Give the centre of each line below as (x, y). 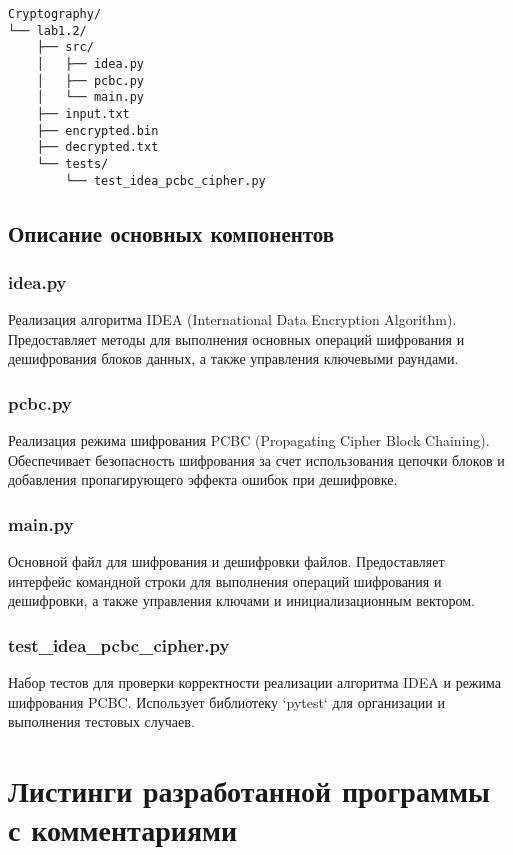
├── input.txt (83, 113)
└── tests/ (72, 163)
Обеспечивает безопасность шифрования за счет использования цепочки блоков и (256, 459)
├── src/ (65, 47)
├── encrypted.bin (97, 130)
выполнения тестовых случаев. (101, 721)
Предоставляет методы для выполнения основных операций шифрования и (236, 338)
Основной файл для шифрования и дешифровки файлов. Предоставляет (226, 561)
